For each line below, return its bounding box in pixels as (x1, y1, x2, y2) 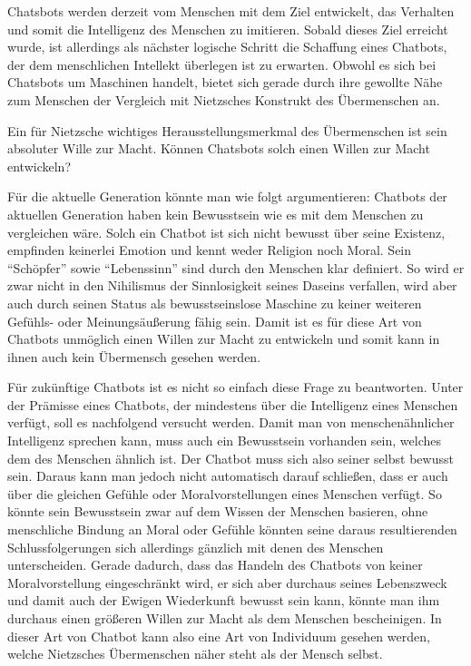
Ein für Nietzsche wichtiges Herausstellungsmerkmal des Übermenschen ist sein (7, 121, 447, 140)
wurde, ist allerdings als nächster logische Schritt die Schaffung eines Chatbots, (7, 37, 447, 56)
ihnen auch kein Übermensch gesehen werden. (7, 347, 261, 366)
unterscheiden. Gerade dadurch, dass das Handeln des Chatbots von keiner (7, 555, 423, 574)
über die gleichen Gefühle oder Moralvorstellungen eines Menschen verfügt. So (7, 484, 442, 503)
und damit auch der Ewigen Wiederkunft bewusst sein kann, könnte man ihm (7, 591, 440, 610)
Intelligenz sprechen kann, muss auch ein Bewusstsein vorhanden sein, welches (7, 431, 441, 450)
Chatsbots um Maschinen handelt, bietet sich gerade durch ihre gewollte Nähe (7, 73, 443, 92)
